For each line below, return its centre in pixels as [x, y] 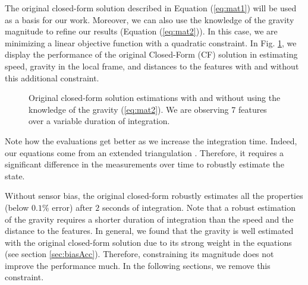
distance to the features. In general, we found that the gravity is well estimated [149, 231]
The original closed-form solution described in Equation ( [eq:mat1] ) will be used [151, 8]
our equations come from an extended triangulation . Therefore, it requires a [144, 152]
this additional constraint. [52, 77]
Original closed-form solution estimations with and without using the [155, 98]
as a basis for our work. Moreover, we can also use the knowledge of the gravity [150, 19]
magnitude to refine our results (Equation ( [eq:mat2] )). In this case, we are [141, 31]
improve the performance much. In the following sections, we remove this [138, 265]
